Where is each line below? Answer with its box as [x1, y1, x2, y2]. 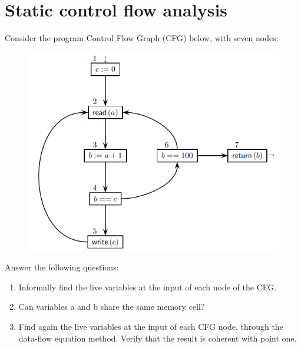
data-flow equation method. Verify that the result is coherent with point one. [18, 332, 297, 344]
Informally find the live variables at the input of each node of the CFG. [18, 280, 277, 293]
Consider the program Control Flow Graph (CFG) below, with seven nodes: [5, 32, 279, 44]
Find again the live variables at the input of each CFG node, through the [18, 320, 283, 333]
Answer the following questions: [5, 261, 119, 273]
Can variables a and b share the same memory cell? [18, 300, 205, 313]
